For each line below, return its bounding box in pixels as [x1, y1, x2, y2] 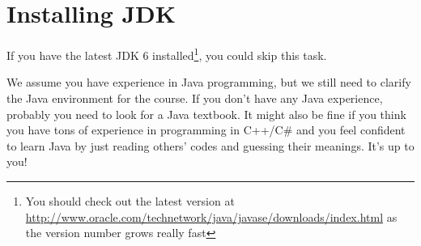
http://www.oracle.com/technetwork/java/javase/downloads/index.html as [25, 208, 398, 225]
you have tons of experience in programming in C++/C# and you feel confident [6, 121, 406, 138]
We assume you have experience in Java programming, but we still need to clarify [6, 74, 411, 91]
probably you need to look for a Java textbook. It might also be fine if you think [6, 105, 406, 122]
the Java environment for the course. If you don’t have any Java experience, [6, 89, 383, 106]
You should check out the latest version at [25, 192, 235, 209]
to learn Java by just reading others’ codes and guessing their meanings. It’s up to [6, 137, 415, 154]
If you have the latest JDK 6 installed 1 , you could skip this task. [6, 45, 327, 63]
